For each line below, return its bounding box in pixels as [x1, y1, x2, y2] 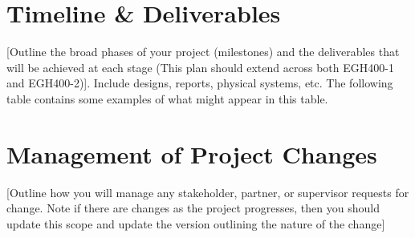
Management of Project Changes [6, 137, 377, 170]
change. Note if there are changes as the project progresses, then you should [6, 200, 380, 216]
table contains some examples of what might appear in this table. [6, 90, 328, 107]
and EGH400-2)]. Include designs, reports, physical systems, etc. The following [6, 75, 393, 91]
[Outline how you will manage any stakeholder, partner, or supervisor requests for [6, 184, 409, 200]
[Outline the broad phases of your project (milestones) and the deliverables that [6, 43, 400, 60]
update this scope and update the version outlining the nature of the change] [6, 215, 385, 232]
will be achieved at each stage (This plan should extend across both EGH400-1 [6, 58, 394, 75]
